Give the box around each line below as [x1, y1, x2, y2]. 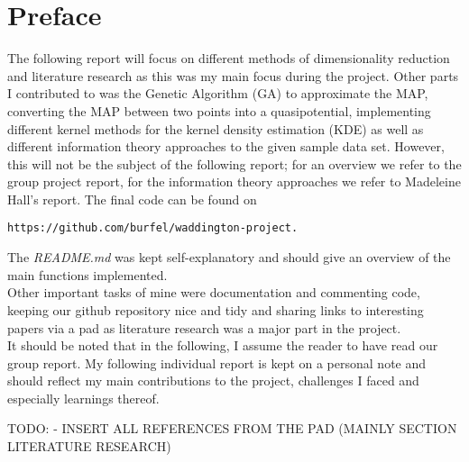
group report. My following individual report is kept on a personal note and [7, 353, 427, 372]
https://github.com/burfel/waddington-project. [7, 222, 299, 235]
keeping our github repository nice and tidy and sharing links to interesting [7, 300, 424, 319]
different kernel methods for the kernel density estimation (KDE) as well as [7, 119, 424, 138]
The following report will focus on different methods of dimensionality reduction [7, 49, 450, 68]
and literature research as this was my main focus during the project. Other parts [7, 66, 459, 85]
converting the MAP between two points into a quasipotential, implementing [7, 101, 431, 120]
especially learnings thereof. [7, 388, 160, 407]
